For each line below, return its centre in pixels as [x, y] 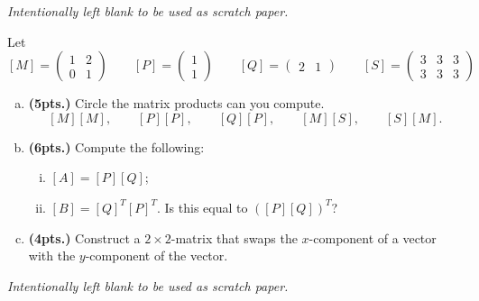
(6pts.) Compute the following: [116, 146]
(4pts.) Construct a [84, 237]
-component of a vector [373, 237]
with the [52, 255]
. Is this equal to [202, 207]
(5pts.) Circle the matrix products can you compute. [176, 103]
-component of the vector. [157, 255]
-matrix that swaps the [234, 237]
